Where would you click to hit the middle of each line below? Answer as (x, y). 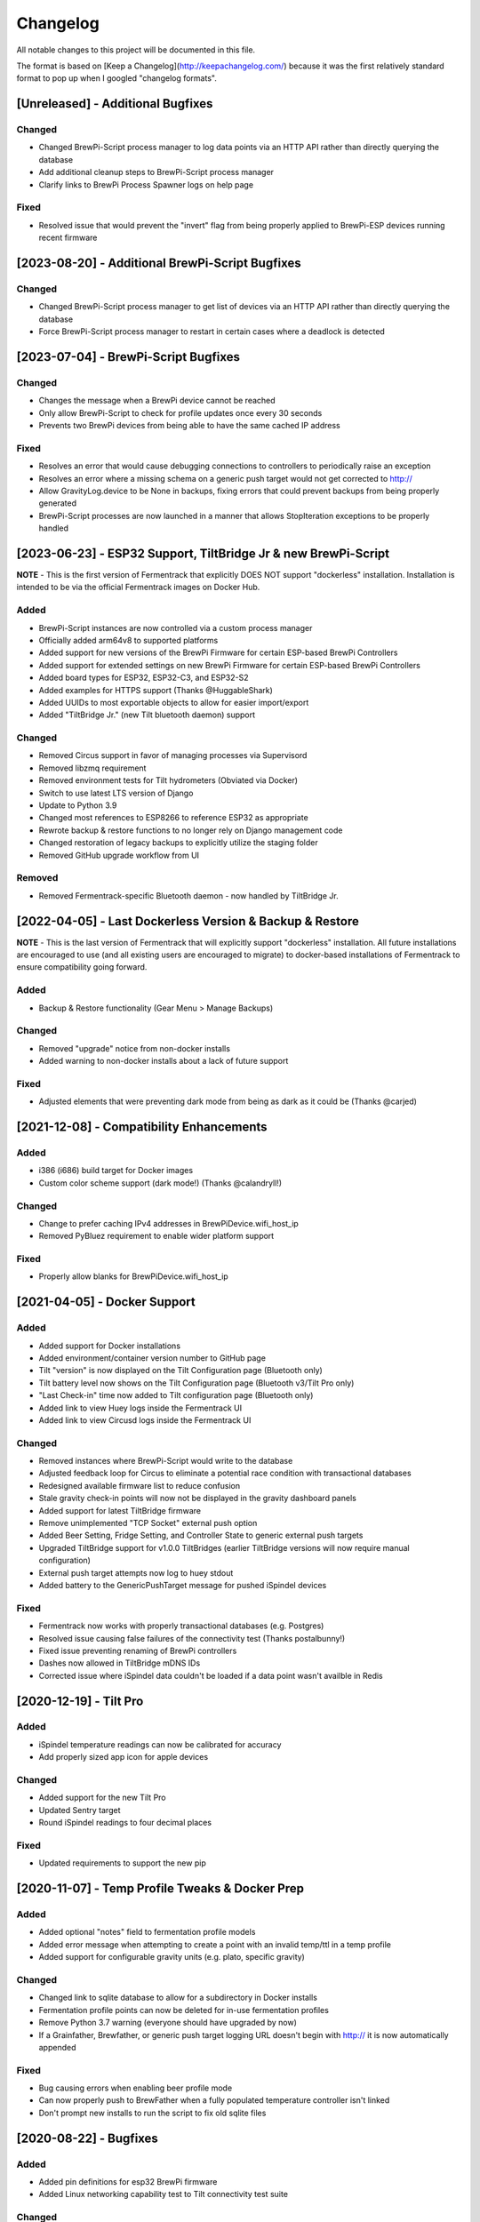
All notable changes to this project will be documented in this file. (136, 50)
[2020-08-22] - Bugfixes (88, 2138)
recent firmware (68, 238)
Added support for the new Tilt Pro (102, 1798)
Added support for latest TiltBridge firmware (120, 1510)
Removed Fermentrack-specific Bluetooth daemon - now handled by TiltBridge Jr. (188, 895)
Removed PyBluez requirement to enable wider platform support (156, 1236)
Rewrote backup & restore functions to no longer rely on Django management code (191, 830)
